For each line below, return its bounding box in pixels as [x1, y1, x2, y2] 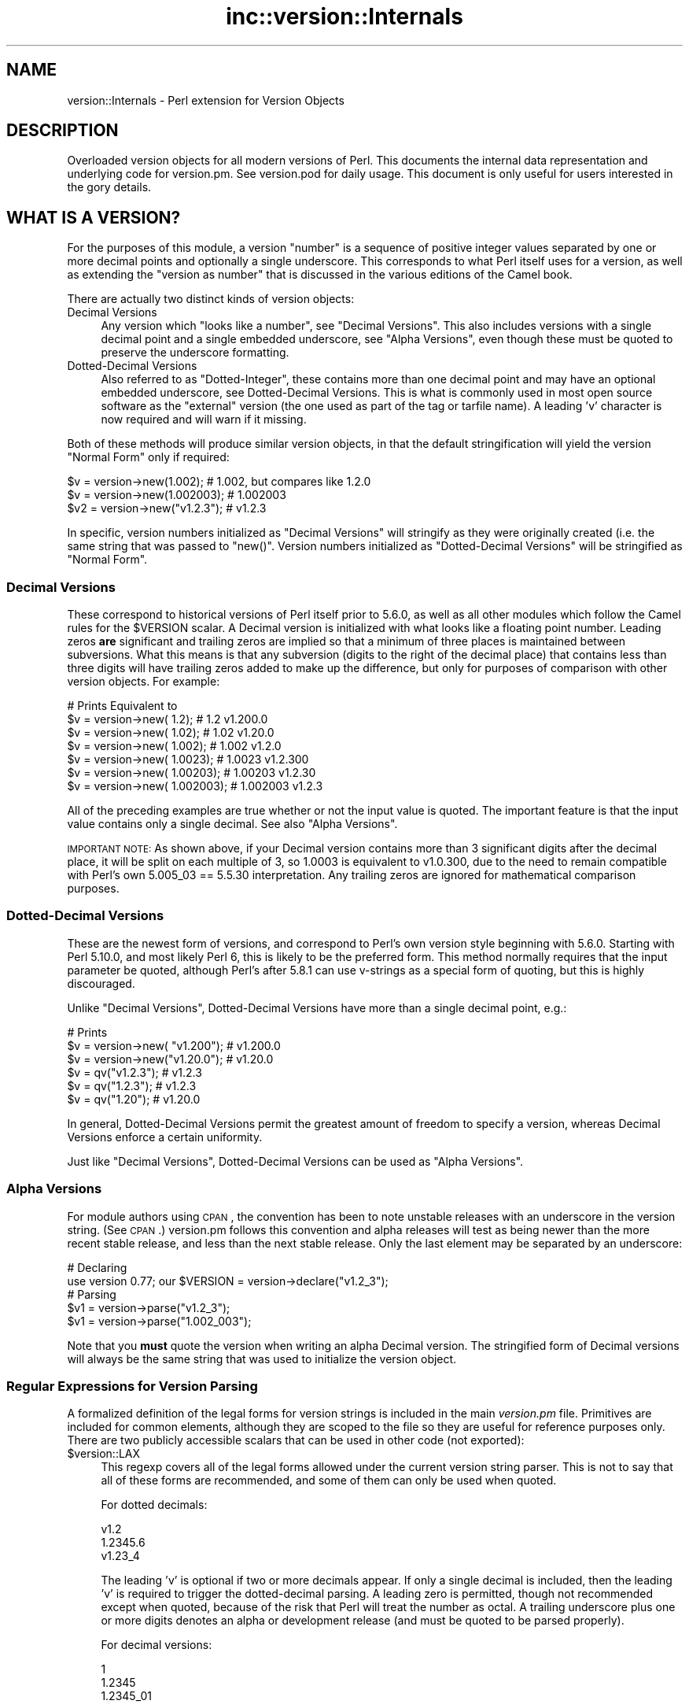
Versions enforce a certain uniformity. [67, 1129, 263, 1144]
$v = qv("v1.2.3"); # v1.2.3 [67, 1065, 202, 1079]
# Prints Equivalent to [67, 699, 178, 713]
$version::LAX [67, 1447, 141, 1461]
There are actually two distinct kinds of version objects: [67, 292, 355, 306]
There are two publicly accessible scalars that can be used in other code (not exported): [67, 1433, 525, 1447]
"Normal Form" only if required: [67, 450, 230, 464]
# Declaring [67, 1260, 127, 1274]
